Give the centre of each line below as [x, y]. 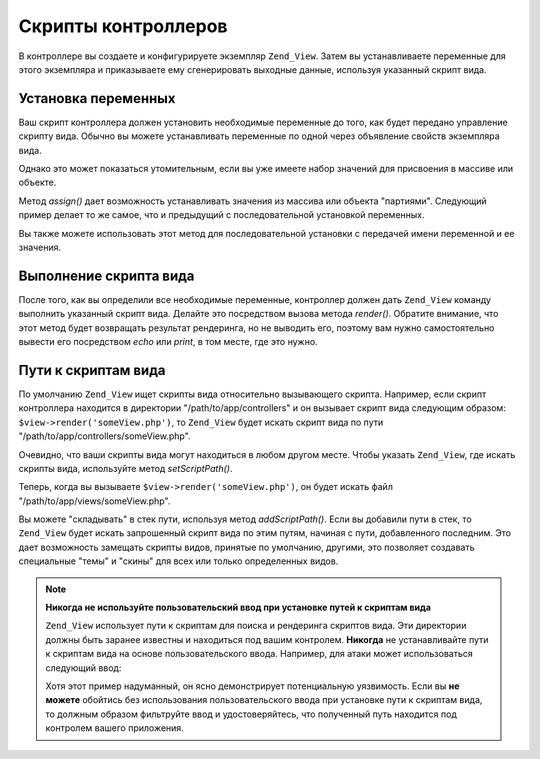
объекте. [37, 182]
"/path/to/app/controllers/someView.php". [104, 436]
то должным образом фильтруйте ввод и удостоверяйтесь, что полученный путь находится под [251, 714]
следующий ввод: [83, 667]
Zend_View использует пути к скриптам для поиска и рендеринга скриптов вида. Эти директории [256, 626]
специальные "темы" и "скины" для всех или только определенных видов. [178, 561]
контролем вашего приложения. [114, 728]
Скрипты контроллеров [123, 26]
